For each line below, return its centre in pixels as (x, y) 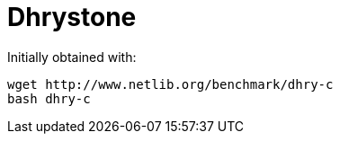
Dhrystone (72, 17)
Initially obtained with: (72, 57)
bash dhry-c (49, 98)
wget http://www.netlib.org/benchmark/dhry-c (170, 84)
